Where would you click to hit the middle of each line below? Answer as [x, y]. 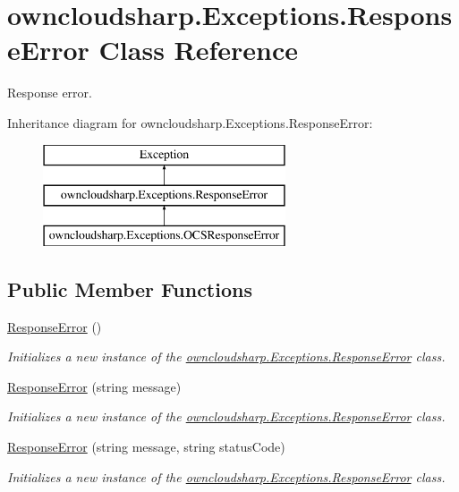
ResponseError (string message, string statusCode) [146, 447]
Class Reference [199, 50]
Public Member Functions [130, 288]
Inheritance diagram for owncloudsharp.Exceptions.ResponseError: [190, 122]
